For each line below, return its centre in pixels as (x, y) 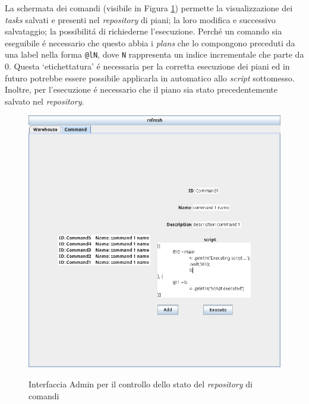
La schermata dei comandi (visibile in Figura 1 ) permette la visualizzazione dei (149, 8)
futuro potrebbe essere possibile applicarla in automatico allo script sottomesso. (150, 78)
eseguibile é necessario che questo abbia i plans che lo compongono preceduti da (150, 42)
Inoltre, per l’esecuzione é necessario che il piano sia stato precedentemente (141, 89)
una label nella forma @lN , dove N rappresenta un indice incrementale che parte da (154, 54)
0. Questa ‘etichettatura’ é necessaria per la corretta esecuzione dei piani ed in (147, 66)
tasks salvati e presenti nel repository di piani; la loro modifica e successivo (140, 19)
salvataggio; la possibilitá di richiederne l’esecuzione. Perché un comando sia (144, 31)
